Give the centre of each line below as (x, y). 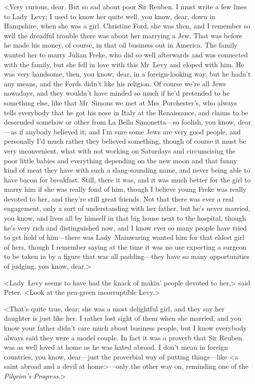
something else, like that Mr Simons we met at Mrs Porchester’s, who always (121, 102)
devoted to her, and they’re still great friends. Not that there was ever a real (119, 198)
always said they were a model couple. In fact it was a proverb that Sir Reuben (123, 337)
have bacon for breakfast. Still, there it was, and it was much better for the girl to (127, 179)
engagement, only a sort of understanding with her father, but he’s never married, (127, 208)
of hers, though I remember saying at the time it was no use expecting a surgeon (125, 246)
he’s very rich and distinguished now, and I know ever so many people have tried (126, 227)
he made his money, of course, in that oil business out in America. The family (121, 45)
